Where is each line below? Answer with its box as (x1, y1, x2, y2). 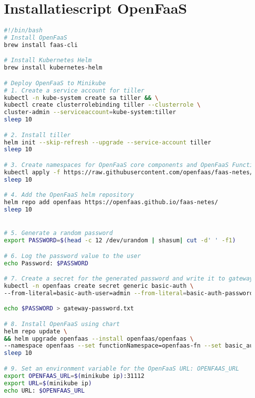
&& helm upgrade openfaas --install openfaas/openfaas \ (4, 335, 194, 342)
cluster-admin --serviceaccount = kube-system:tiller (4, 109, 176, 116)
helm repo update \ (4, 328, 67, 335)
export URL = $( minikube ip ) (4, 379, 92, 387)
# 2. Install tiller (4, 131, 71, 139)
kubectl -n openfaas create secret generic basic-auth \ (4, 282, 194, 289)
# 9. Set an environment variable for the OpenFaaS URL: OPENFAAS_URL (4, 365, 239, 372)
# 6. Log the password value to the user (4, 252, 141, 259)
